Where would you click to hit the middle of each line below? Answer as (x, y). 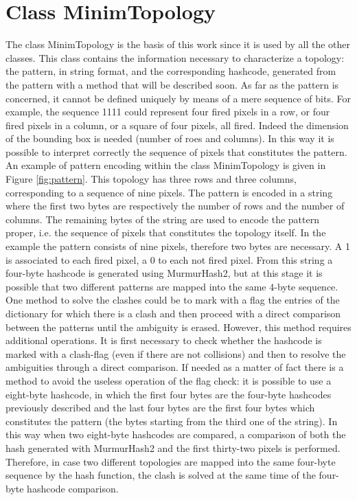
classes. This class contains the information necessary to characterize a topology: (175, 57)
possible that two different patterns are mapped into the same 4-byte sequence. (172, 286)
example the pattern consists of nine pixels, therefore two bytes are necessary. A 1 (178, 246)
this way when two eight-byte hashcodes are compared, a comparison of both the (176, 434)
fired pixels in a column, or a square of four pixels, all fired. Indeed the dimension (177, 125)
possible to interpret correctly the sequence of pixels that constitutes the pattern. (176, 151)
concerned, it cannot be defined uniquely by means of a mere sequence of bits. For (178, 98)
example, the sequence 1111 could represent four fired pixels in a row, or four (168, 112)
